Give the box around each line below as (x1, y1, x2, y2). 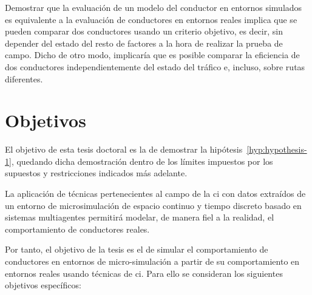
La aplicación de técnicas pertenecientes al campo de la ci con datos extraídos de (5, 187, 306, 200)
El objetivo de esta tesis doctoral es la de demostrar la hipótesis (5, 143, 243, 156)
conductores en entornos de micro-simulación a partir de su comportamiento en (5, 255, 300, 268)
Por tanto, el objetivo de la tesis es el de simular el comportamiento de (5, 243, 268, 256)
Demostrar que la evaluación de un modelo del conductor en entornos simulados (5, 1, 302, 13)
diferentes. (5, 72, 43, 85)
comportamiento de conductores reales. (5, 222, 150, 235)
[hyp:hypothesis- (246, 143, 307, 156)
